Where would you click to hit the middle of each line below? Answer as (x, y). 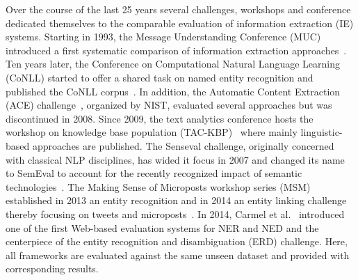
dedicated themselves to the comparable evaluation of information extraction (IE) (180, 23)
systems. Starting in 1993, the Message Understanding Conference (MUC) (163, 37)
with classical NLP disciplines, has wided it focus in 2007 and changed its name (175, 159)
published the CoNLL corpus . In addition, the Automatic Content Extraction (173, 91)
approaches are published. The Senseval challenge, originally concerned (183, 145)
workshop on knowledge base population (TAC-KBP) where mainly (152, 132)
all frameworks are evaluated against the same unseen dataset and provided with (178, 255)
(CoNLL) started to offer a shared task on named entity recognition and (160, 77)
